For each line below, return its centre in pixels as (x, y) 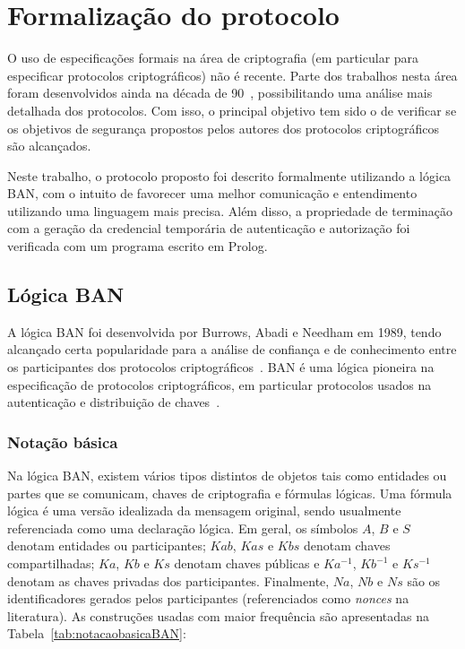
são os (424, 580)
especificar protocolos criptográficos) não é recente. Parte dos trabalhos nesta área (232, 75)
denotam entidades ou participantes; (107, 545)
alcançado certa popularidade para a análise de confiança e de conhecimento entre (232, 349)
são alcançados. (49, 146)
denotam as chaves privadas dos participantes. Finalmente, (168, 580)
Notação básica (63, 441)
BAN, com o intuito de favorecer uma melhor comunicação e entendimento (212, 193)
